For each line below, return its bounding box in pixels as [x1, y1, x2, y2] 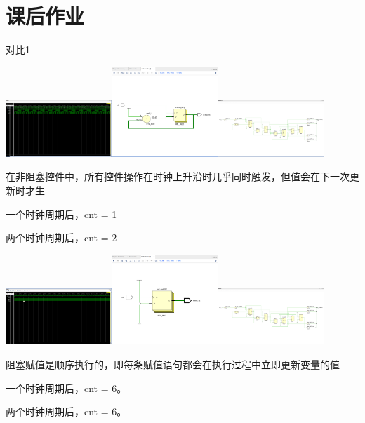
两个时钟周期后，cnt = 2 [6, 230, 117, 245]
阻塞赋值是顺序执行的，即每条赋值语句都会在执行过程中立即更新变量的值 [6, 356, 340, 371]
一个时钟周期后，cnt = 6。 [6, 380, 127, 395]
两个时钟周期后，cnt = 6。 [6, 404, 127, 419]
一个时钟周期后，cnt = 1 [6, 206, 117, 221]
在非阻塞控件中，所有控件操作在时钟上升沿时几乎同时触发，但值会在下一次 [6, 169, 350, 184]
